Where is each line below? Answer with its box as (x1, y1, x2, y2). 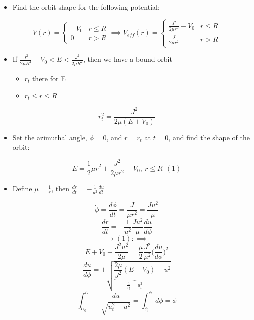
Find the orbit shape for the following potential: (12, 2, 160, 12)
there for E (32, 73, 66, 83)
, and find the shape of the (168, 132, 250, 142)
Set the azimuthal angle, (12, 132, 87, 142)
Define (12, 183, 32, 194)
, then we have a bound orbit (83, 54, 172, 64)
